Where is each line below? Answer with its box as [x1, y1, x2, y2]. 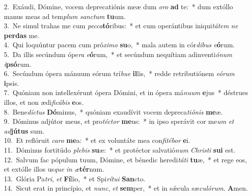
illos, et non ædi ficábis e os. [4, 97, 84, 107]
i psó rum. [4, 59, 32, 69]
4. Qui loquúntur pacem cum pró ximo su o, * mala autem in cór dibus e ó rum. [4, 39, 235, 50]
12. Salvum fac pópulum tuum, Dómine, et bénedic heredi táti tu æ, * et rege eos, [4, 154, 247, 164]
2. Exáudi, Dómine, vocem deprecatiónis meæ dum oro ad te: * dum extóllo [4, 1, 233, 11]
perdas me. [4, 30, 39, 40]
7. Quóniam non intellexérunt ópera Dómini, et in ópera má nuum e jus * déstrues [4, 87, 248, 98]
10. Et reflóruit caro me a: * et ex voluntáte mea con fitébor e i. [4, 135, 191, 145]
